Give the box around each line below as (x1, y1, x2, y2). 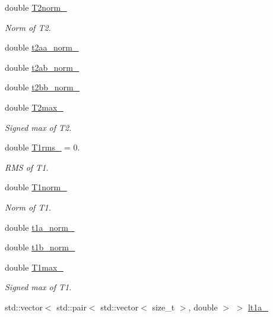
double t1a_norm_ (5, 221, 75, 233)
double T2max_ (5, 101, 64, 113)
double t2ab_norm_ (5, 61, 80, 73)
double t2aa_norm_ (5, 41, 79, 54)
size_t (152, 300, 175, 313)
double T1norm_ (5, 181, 67, 193)
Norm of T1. (5, 200, 51, 213)
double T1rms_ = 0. (5, 141, 80, 153)
